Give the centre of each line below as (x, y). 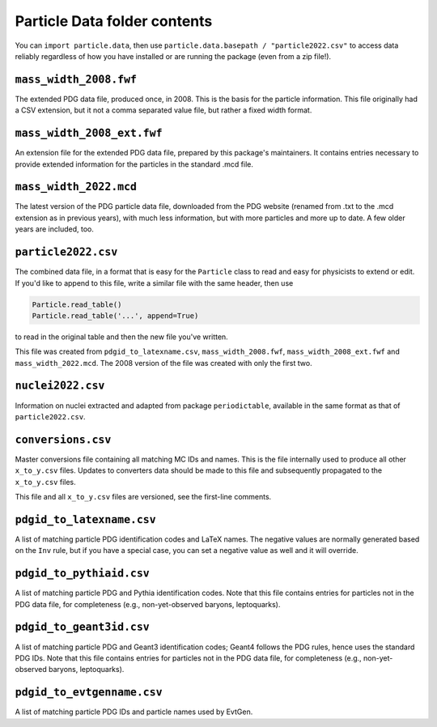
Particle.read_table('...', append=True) (115, 315)
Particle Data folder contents (114, 21)
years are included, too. (55, 229)
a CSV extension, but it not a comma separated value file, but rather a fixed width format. (163, 110)
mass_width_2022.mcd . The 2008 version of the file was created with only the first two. (163, 363)
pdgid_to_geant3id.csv (82, 627)
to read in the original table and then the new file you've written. (121, 337)
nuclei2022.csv (60, 386)
